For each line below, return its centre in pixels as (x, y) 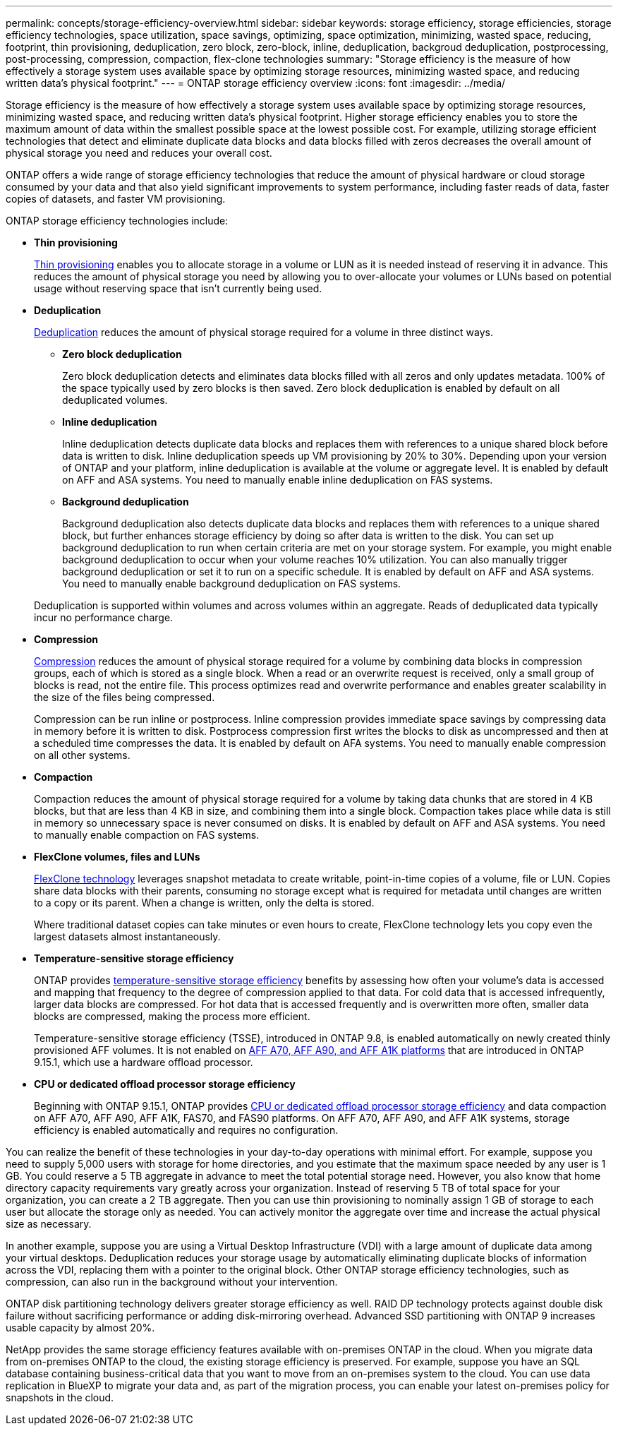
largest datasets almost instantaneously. (127, 936)
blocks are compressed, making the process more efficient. (172, 1016)
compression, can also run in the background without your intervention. (172, 1282)
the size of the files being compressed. (125, 697)
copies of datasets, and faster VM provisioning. (116, 199)
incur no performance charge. (104, 617)
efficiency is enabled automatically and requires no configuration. (186, 1130)
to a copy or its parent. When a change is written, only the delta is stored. (204, 903)
